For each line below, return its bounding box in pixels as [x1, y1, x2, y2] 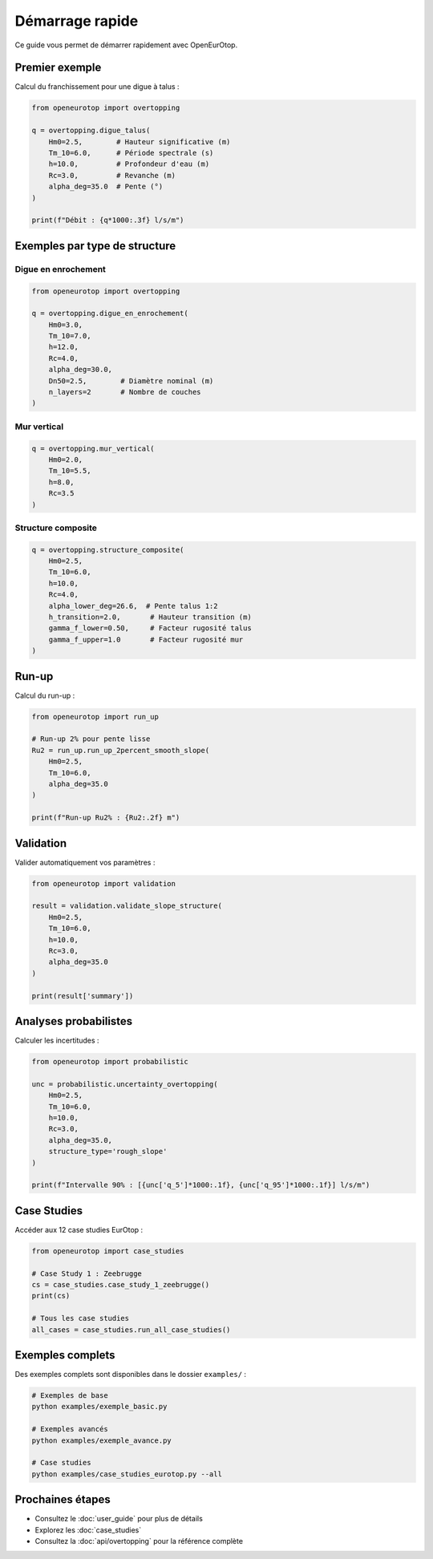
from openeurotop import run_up [31, 712, 160, 721]
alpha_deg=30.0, [48, 365, 112, 375]
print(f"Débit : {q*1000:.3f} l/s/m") [31, 216, 184, 225]
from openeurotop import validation [31, 879, 176, 888]
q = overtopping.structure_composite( [31, 545, 184, 554]
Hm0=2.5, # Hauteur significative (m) [48, 137, 231, 146]
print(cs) [31, 1291, 71, 1301]
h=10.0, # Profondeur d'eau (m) [48, 160, 210, 168]
